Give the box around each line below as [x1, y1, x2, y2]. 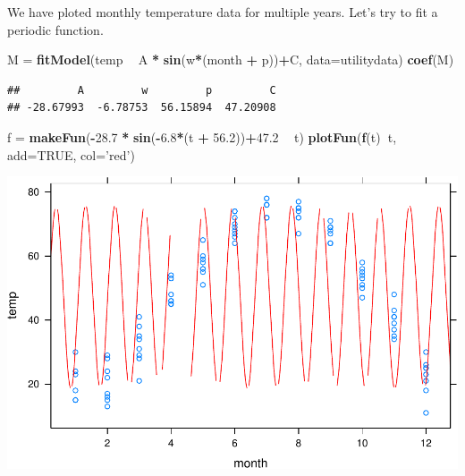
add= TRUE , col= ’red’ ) [7, 145, 135, 164]
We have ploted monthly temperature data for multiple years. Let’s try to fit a [7, 3, 438, 21]
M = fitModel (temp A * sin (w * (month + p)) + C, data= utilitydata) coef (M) [7, 50, 454, 69]
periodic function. [7, 20, 104, 38]
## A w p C [7, 83, 276, 97]
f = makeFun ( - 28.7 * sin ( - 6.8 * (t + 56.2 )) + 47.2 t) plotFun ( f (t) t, [7, 127, 397, 146]
